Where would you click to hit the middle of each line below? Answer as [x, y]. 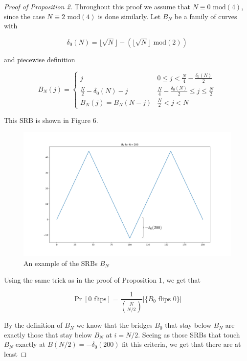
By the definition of [33, 325]
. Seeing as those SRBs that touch [189, 334]
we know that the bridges [114, 325]
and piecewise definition [40, 59]
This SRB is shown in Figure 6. [51, 120]
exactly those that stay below [48, 334]
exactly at [30, 344]
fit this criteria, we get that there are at [181, 344]
